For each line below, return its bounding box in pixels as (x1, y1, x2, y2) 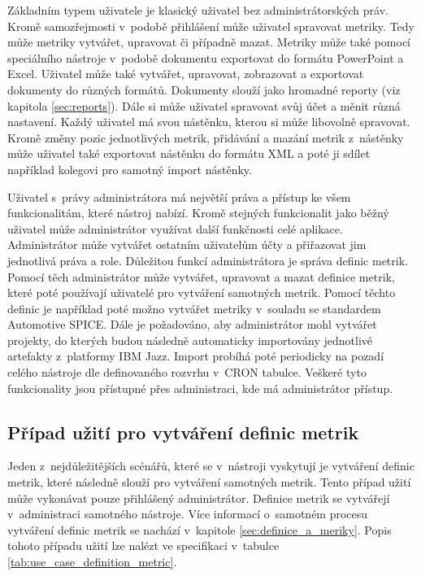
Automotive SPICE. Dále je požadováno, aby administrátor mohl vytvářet (7, 316, 377, 333)
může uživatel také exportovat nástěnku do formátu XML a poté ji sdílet (7, 145, 371, 162)
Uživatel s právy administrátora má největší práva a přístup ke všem (7, 188, 351, 205)
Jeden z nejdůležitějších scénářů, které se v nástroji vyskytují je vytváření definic (7, 457, 414, 474)
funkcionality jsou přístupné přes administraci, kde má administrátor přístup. (7, 379, 393, 396)
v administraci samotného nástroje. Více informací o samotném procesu (7, 505, 368, 522)
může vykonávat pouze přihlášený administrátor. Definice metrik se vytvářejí (7, 489, 390, 506)
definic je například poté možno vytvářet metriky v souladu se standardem (7, 299, 381, 316)
